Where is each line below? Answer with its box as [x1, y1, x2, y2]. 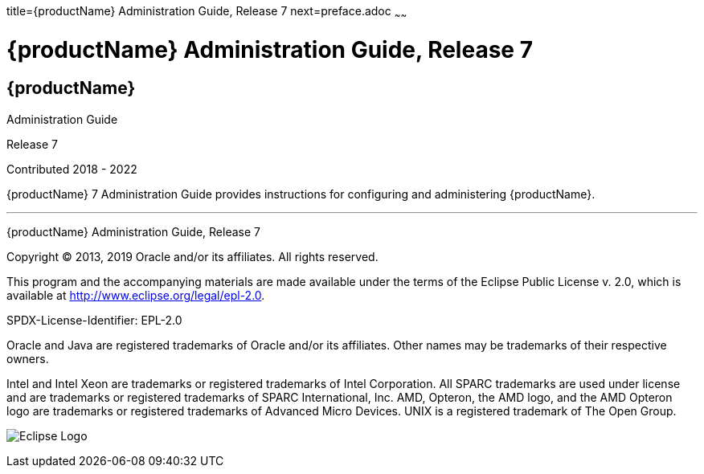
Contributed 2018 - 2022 [6, 161, 137, 176]
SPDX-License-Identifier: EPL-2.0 [6, 313, 182, 327]
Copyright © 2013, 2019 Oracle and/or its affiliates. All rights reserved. [6, 249, 379, 264]
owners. [6, 351, 49, 366]
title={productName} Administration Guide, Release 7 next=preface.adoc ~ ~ [6, 4, 407, 21]
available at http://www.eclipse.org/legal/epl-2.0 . [6, 288, 265, 302]
